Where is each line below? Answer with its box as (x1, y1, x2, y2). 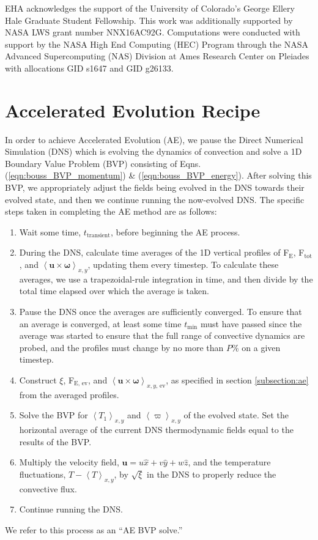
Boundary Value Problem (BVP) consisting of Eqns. (5, 157, 201, 169)
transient (86, 232, 111, 239)
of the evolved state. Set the (183, 409, 289, 421)
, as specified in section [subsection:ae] (166, 373, 309, 386)
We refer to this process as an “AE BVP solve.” (5, 523, 183, 536)
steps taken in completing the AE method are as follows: (5, 205, 217, 218)
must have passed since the (201, 317, 302, 330)
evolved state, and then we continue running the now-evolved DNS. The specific (5, 193, 305, 205)
